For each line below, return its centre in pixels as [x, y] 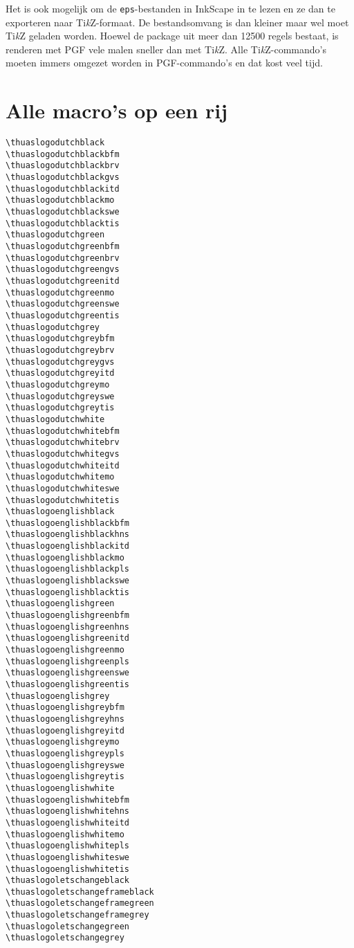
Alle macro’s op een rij [117, 110]
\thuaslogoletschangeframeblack [80, 892]
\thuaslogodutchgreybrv [60, 350]
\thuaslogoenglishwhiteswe [67, 857]
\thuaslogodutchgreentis [63, 316]
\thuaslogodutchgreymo [58, 384]
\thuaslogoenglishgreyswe [65, 765]
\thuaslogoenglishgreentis [67, 684]
